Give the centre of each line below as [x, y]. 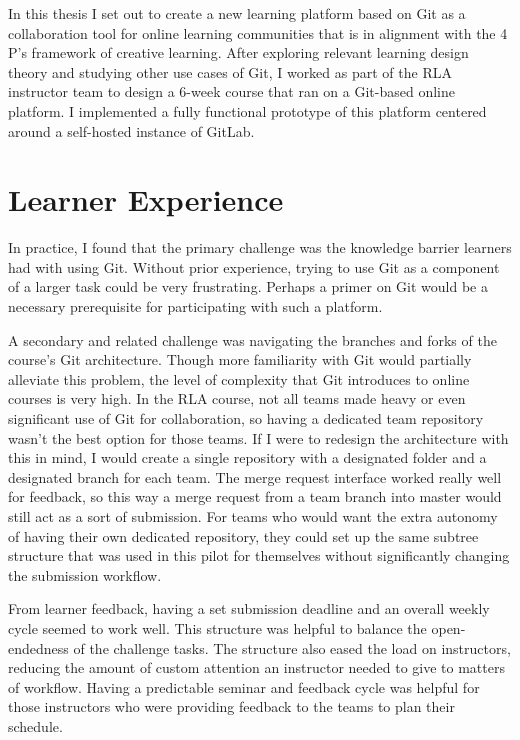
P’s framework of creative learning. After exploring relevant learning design [238, 52]
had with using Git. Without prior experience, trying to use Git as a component [254, 266]
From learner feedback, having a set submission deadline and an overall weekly [249, 608]
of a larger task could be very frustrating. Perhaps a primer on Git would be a [248, 286]
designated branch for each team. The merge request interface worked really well [255, 476]
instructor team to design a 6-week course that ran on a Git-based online [231, 91]
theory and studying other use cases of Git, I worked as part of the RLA [230, 71]
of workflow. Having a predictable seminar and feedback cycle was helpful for [244, 686]
